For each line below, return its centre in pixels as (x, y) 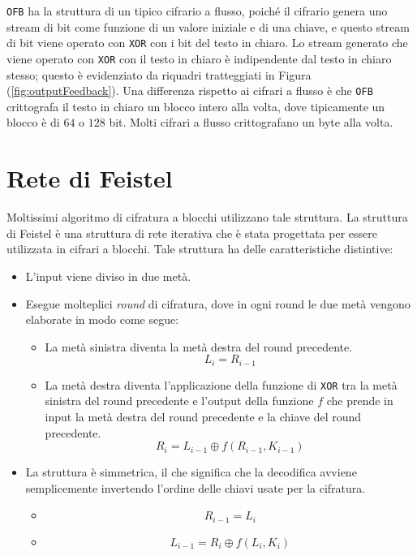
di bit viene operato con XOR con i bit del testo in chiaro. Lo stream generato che (207, 43)
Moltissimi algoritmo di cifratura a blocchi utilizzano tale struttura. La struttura (207, 217)
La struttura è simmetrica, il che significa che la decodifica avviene (191, 472)
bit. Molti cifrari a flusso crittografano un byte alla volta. (251, 122)
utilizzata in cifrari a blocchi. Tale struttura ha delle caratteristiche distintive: (200, 249)
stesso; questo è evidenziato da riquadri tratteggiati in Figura (159, 74)
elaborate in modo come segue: (102, 319)
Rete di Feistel (90, 178)
